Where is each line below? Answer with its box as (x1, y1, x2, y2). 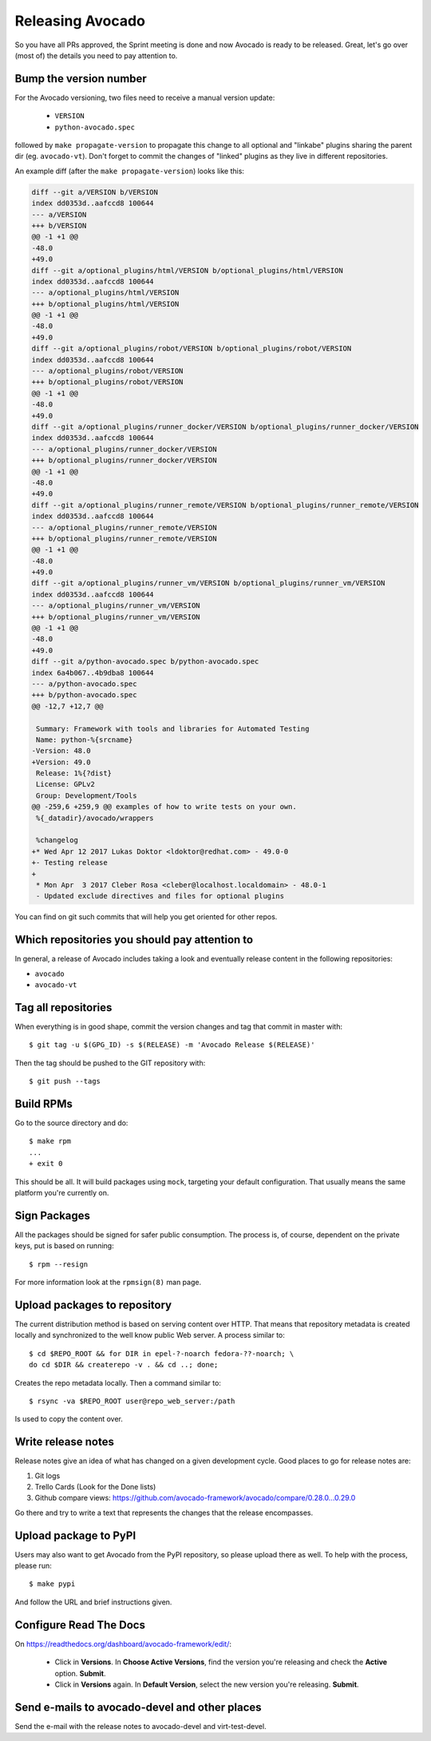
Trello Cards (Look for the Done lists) (34, 1482, 156, 1492)
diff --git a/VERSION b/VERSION (31, 188, 159, 196)
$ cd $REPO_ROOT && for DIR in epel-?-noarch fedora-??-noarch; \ (29, 1349, 295, 1358)
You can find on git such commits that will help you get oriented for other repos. (14, 912, 278, 922)
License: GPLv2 (36, 779, 96, 789)
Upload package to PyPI (14, 1529, 136, 1542)
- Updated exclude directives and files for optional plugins (36, 891, 285, 901)
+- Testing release (31, 859, 108, 867)
